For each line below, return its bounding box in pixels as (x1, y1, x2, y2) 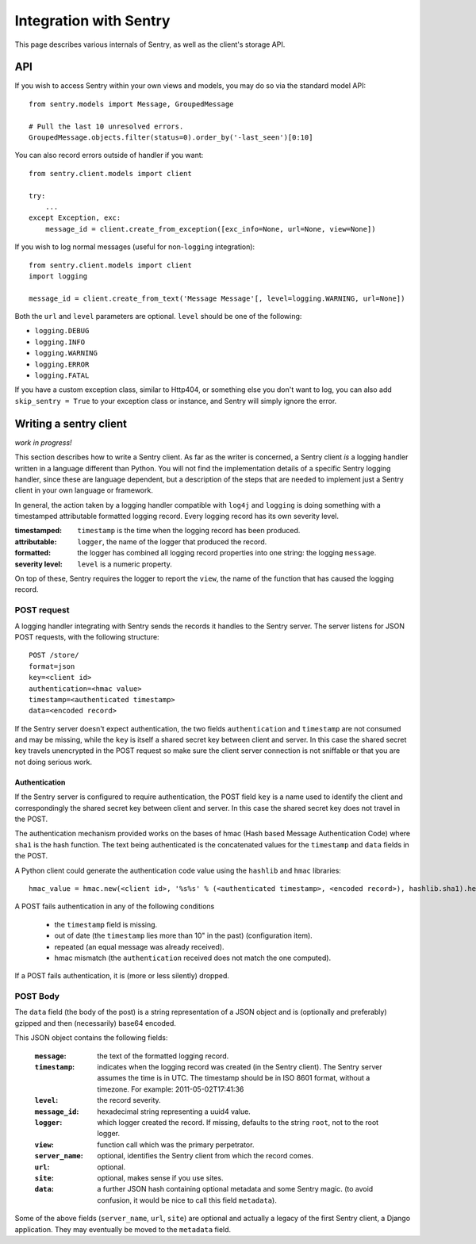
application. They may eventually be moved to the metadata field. (14, 1224, 232, 1234)
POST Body (14, 991, 59, 1002)
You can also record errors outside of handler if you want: (14, 151, 204, 160)
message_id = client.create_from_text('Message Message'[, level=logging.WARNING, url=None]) (29, 294, 405, 303)
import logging (29, 271, 88, 281)
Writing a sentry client (14, 417, 127, 430)
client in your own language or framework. (14, 486, 154, 495)
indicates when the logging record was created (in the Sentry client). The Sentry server (97, 1062, 382, 1072)
